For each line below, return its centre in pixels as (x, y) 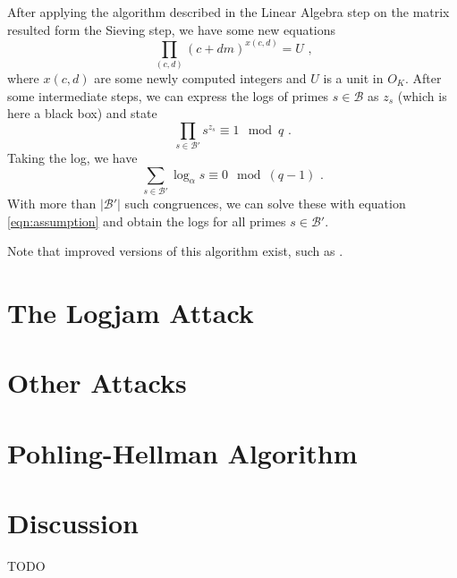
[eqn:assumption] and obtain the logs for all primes (147, 221)
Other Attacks (97, 382)
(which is (422, 95)
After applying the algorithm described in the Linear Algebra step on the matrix (228, 12)
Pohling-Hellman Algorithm (182, 452)
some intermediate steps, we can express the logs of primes (168, 95)
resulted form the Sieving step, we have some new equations (172, 29)
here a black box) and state (82, 113)
